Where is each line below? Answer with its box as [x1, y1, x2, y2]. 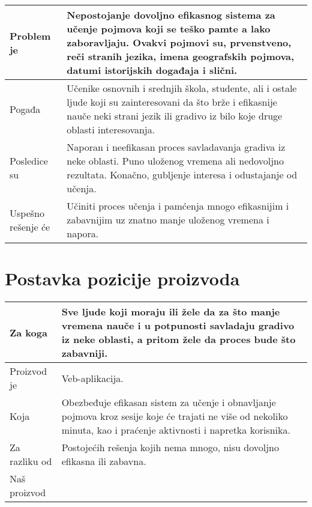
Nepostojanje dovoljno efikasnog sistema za [67, 8, 275, 22]
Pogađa [10, 102, 41, 116]
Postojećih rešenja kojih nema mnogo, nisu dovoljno [61, 440, 279, 455]
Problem [10, 28, 51, 43]
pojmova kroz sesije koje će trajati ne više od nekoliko [61, 409, 288, 424]
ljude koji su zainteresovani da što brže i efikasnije [67, 95, 277, 109]
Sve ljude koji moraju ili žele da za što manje [61, 305, 280, 319]
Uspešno [10, 205, 44, 220]
